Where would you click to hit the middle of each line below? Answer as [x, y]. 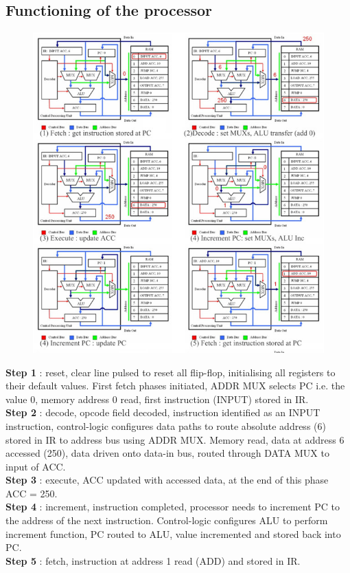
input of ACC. [36, 466]
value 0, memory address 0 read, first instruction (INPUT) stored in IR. [157, 399]
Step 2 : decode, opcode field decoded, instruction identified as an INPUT [163, 412]
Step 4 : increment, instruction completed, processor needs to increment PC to [173, 507]
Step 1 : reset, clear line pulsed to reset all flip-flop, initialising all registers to [171, 372]
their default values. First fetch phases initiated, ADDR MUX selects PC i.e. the [175, 386]
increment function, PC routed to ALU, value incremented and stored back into [173, 533]
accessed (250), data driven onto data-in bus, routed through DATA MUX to [167, 453]
